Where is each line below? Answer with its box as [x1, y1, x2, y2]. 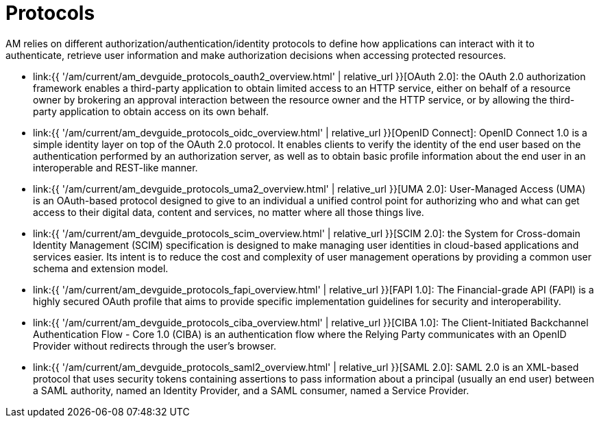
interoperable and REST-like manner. [33, 161, 198, 173]
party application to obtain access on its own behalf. [33, 105, 269, 117]
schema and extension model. [33, 262, 169, 274]
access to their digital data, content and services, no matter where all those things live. [33, 206, 424, 218]
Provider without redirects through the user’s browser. [33, 339, 277, 352]
